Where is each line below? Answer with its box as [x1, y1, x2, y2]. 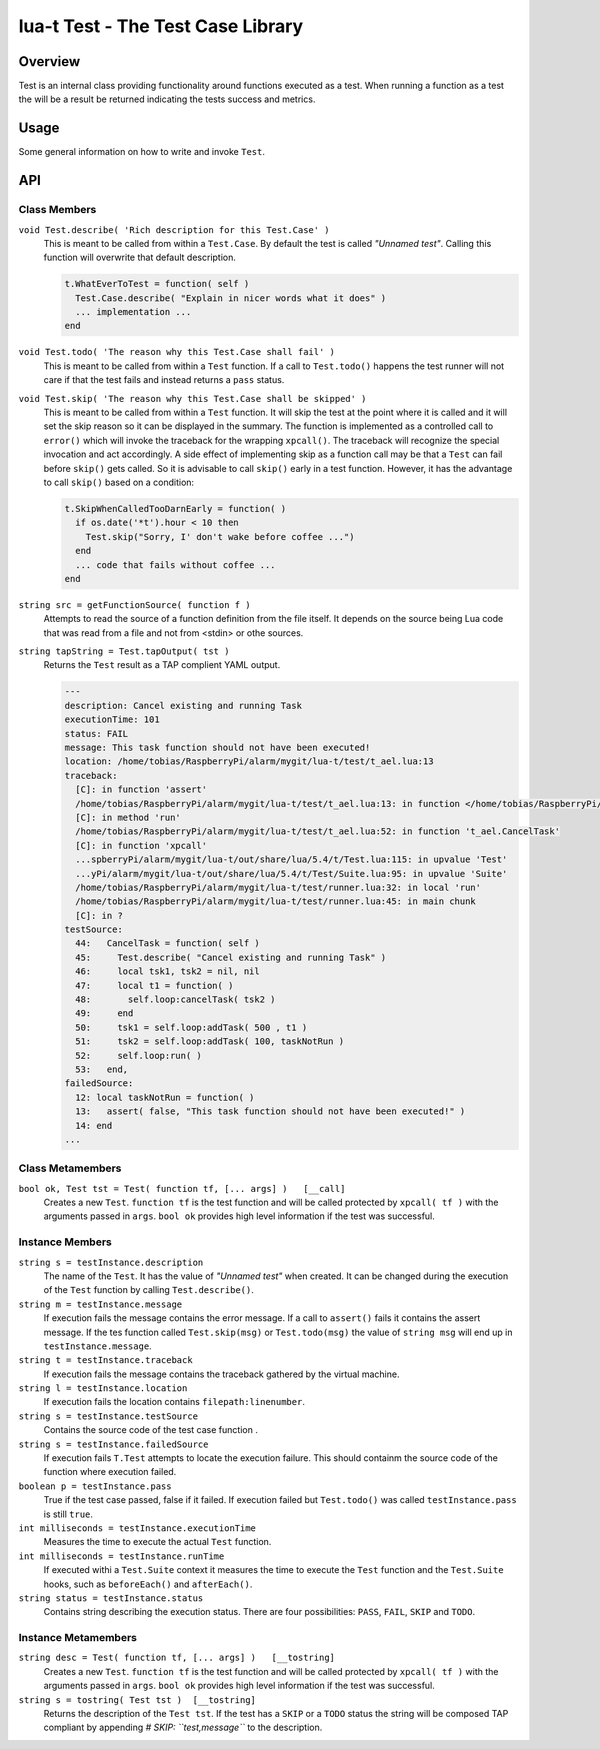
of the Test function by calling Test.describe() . [43, 1284, 254, 1296]
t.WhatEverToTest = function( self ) [64, 278, 250, 290]
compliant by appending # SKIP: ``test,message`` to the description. [43, 1721, 323, 1734]
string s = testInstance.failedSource [18, 1438, 209, 1450]
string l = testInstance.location [18, 1383, 188, 1394]
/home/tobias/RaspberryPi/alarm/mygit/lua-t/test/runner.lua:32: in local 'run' [75, 881, 482, 893]
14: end [75, 1120, 113, 1131]
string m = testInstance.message [18, 1298, 183, 1310]
